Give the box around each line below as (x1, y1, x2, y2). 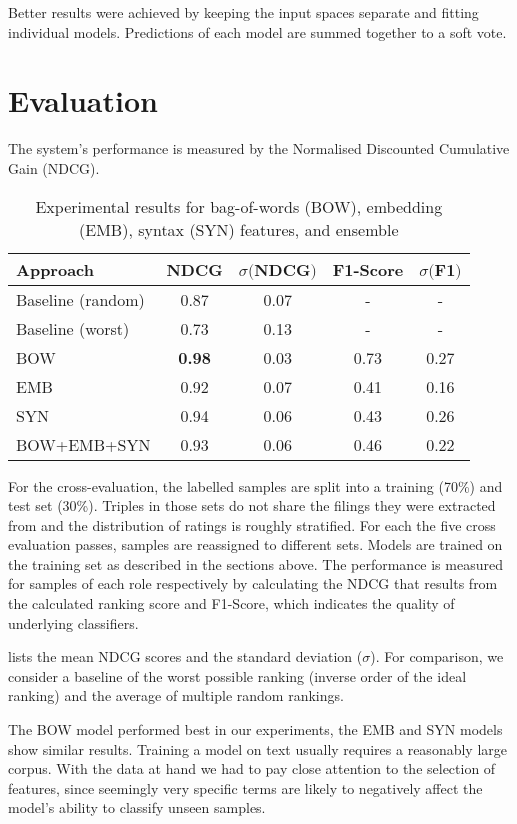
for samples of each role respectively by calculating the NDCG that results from (8, 573, 498, 594)
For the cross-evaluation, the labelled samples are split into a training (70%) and (8, 475, 503, 496)
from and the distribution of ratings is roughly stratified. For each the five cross (8, 514, 496, 535)
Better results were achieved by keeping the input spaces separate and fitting (8, 2, 479, 22)
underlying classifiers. (8, 612, 139, 633)
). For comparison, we (370, 646, 504, 667)
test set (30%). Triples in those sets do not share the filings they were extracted (8, 495, 496, 516)
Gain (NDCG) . (8, 157, 100, 178)
